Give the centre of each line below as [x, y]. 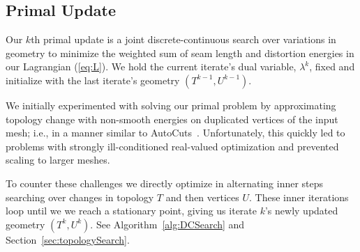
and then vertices [202, 197]
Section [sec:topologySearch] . [68, 239]
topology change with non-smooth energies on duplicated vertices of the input [172, 119]
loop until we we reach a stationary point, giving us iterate [131, 211]
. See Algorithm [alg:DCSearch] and [167, 224]
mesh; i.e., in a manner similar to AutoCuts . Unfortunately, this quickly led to [175, 133]
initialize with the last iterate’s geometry [93, 80]
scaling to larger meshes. [58, 160]
